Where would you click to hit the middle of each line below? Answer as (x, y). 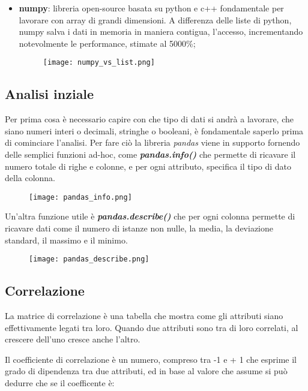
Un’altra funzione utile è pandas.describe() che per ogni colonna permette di (150, 216)
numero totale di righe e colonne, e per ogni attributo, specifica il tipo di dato (148, 166)
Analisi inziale (50, 94)
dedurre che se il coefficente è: (60, 383)
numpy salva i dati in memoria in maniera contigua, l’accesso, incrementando (161, 31)
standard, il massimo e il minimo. (66, 240)
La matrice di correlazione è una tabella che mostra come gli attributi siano (144, 316)
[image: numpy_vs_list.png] (99, 63)
